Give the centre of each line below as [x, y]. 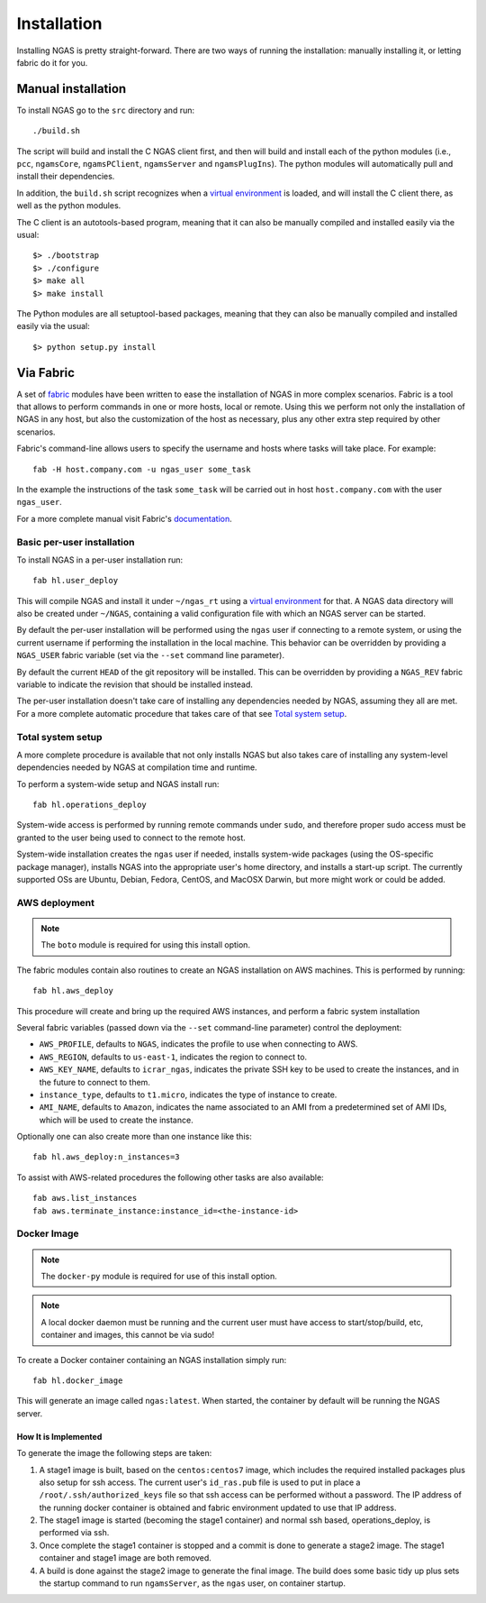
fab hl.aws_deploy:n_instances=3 [106, 1157]
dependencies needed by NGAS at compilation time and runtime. [137, 767]
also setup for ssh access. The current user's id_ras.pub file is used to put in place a [200, 1482]
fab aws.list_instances [85, 1198]
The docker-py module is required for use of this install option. [159, 1276]
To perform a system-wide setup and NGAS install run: [118, 783]
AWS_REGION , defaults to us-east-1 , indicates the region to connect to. [173, 1057]
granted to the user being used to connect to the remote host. [131, 838]
